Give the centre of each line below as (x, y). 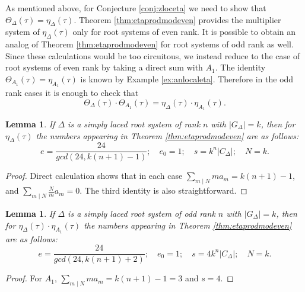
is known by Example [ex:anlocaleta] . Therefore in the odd (187, 78)
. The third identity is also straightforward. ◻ (163, 190)
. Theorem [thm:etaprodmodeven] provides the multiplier (177, 19)
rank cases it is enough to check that (72, 93)
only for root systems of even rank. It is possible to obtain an (184, 32)
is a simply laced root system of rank (134, 123)
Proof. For (24, 278)
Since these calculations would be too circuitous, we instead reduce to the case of (153, 55)
